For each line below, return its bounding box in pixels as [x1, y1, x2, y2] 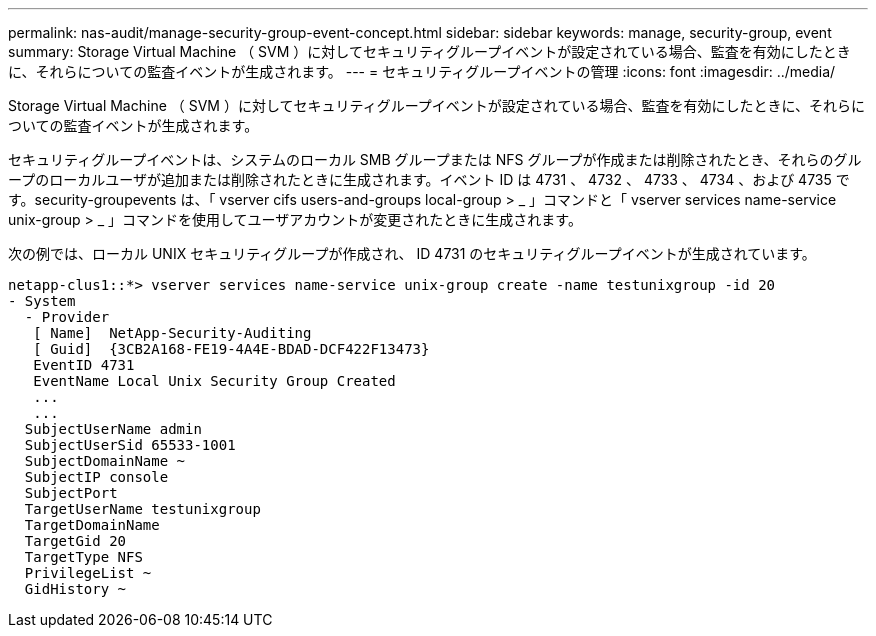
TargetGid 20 [24, 533, 127, 549]
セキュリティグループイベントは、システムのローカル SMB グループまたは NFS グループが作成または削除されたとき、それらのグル [8, 151, 862, 168]
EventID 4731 [33, 357, 135, 373]
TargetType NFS [24, 549, 143, 565]
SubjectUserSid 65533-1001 [24, 437, 236, 453]
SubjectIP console [24, 469, 169, 485]
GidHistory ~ [24, 581, 127, 597]
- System [8, 293, 76, 309]
